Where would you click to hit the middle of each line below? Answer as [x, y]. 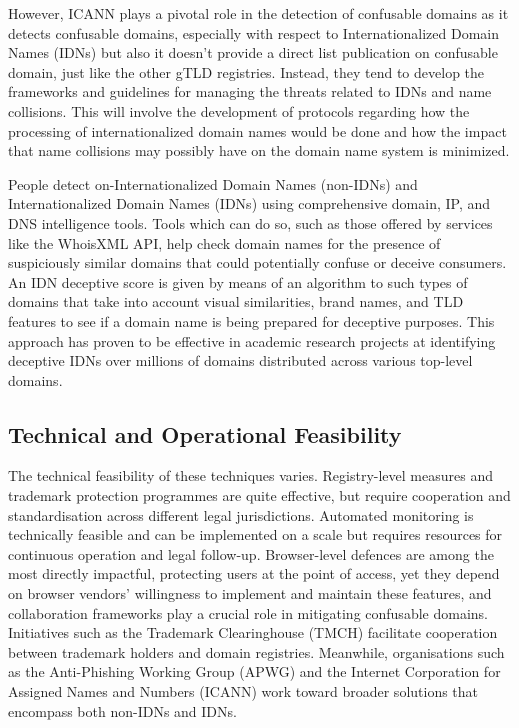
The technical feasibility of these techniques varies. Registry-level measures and [250, 475]
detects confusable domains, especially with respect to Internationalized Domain [254, 32]
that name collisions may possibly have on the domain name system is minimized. [259, 150]
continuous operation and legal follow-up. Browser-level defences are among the [251, 553]
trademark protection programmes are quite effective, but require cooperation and [259, 495]
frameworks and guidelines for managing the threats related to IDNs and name [250, 91]
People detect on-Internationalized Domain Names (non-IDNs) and [213, 183]
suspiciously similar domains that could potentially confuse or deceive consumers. [257, 262]
